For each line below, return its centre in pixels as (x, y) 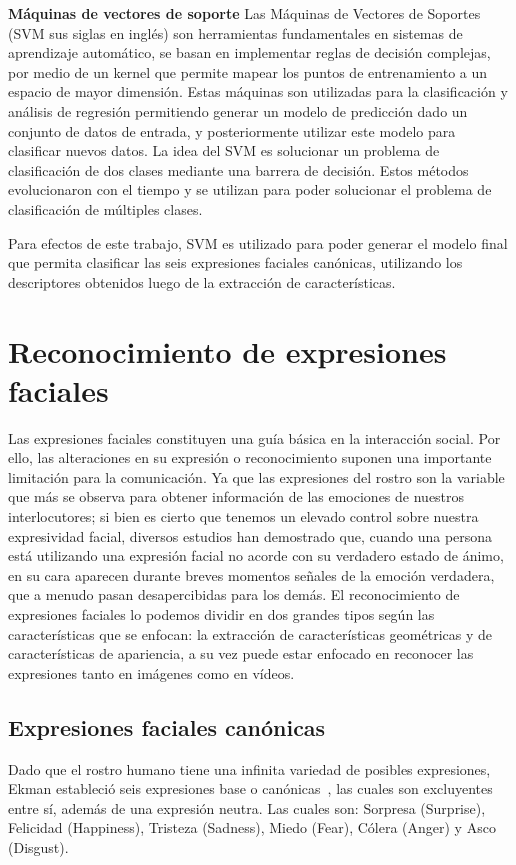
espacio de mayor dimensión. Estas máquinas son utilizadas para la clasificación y (258, 91)
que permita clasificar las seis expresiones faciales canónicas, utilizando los (235, 262)
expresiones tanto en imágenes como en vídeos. (151, 672)
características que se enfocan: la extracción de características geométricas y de (250, 633)
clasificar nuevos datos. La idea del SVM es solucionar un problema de (224, 150)
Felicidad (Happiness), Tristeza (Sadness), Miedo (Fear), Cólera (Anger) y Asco (252, 827)
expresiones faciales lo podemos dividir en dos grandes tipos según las (221, 613)
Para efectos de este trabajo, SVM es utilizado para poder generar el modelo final (258, 242)
